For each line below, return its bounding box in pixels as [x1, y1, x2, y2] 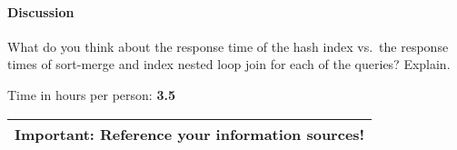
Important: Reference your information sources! [15, 123, 365, 145]
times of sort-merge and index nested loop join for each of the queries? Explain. [7, 55, 451, 74]
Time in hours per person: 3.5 [7, 85, 175, 104]
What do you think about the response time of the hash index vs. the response [7, 36, 449, 55]
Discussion [7, 2, 75, 21]
